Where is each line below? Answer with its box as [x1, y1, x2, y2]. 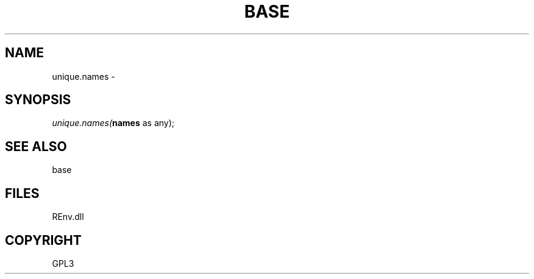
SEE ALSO [5, 138, 67, 154]
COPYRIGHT [5, 232, 82, 248]
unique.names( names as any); [52, 118, 175, 129]
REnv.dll [52, 211, 84, 222]
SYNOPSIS [5, 92, 71, 108]
